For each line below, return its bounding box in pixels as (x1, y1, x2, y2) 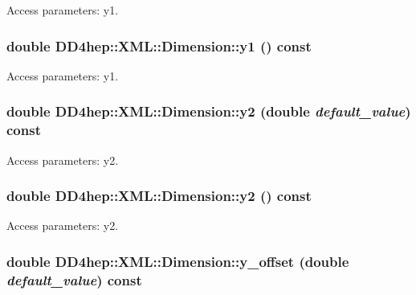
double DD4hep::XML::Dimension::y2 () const (6, 186, 312, 206)
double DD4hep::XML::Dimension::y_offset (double (6, 251, 349, 271)
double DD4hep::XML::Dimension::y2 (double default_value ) (6, 101, 411, 121)
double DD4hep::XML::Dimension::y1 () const (6, 35, 312, 55)
